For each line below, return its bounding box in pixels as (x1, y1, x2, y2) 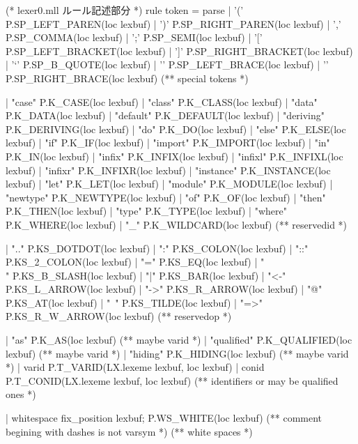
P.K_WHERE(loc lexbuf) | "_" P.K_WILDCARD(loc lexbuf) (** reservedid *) (6, 217, 348, 231)
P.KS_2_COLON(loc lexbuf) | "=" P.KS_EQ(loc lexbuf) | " (6, 254, 265, 269)
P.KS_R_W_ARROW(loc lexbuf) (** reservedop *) (6, 309, 232, 323)
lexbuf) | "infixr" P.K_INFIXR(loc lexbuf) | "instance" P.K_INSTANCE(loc (6, 162, 331, 177)
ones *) (6, 387, 36, 401)
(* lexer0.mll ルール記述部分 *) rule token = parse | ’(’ (6, 3, 244, 17)
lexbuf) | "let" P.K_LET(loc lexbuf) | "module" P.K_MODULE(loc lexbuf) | (6, 176, 333, 191)
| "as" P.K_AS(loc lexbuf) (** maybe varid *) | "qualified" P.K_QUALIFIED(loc (6, 332, 352, 347)
